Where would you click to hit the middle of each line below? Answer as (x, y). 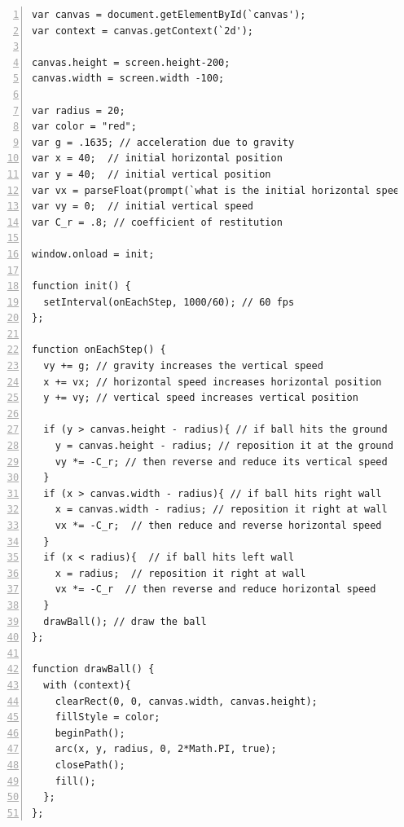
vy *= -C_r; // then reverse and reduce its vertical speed (221, 462)
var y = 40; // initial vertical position (151, 174)
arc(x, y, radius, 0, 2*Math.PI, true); (166, 749)
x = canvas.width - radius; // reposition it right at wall (221, 510)
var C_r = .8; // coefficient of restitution (157, 222)
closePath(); (90, 765)
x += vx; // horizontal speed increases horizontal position (213, 382)
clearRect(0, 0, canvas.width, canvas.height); (186, 701)
